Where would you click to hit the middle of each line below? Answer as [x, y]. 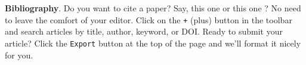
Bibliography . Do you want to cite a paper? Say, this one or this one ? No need [153, 8]
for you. [19, 55]
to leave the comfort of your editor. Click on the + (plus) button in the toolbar [149, 19]
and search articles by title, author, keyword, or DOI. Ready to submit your [144, 31]
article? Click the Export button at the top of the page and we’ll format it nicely [153, 43]
